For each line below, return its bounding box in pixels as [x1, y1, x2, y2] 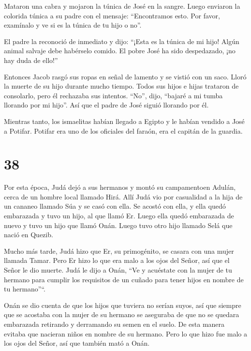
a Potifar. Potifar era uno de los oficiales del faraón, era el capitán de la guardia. [4, 125, 243, 136]
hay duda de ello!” [4, 55, 58, 65]
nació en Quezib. [4, 229, 53, 240]
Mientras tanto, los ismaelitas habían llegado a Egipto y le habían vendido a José [4, 116, 245, 126]
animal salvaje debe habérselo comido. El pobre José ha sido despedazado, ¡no [4, 46, 236, 56]
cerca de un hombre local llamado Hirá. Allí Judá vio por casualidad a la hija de [4, 191, 243, 201]
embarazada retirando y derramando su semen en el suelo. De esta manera [4, 319, 225, 329]
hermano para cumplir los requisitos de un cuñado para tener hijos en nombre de [4, 274, 244, 284]
